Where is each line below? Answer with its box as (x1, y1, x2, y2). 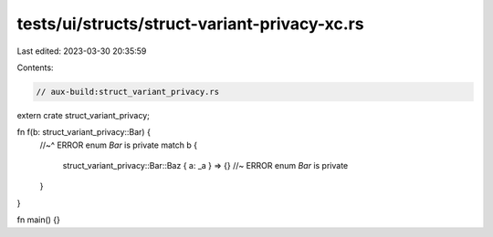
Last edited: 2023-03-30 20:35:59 (16, 46, 147, 57)
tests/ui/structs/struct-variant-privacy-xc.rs (16, 14, 364, 34)
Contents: (16, 62, 54, 73)
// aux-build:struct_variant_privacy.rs (36, 87, 219, 97)
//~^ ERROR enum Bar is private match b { (39, 139, 198, 150)
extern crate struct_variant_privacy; (16, 109, 150, 120)
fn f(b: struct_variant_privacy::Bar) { (16, 127, 151, 138)
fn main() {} (16, 214, 61, 225)
